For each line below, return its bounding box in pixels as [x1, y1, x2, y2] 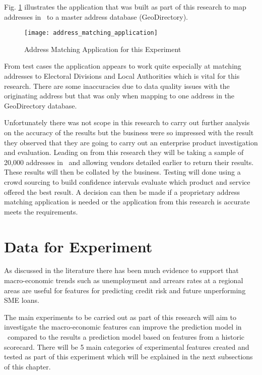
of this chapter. [4, 361, 51, 371]
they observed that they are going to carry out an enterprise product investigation [4, 137, 258, 147]
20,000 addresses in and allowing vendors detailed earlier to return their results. [4, 156, 254, 167]
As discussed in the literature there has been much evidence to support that [4, 265, 239, 276]
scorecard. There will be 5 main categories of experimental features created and [4, 341, 249, 352]
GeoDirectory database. [4, 100, 77, 111]
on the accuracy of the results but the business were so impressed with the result [4, 127, 254, 137]
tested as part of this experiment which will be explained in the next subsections [4, 351, 253, 362]
